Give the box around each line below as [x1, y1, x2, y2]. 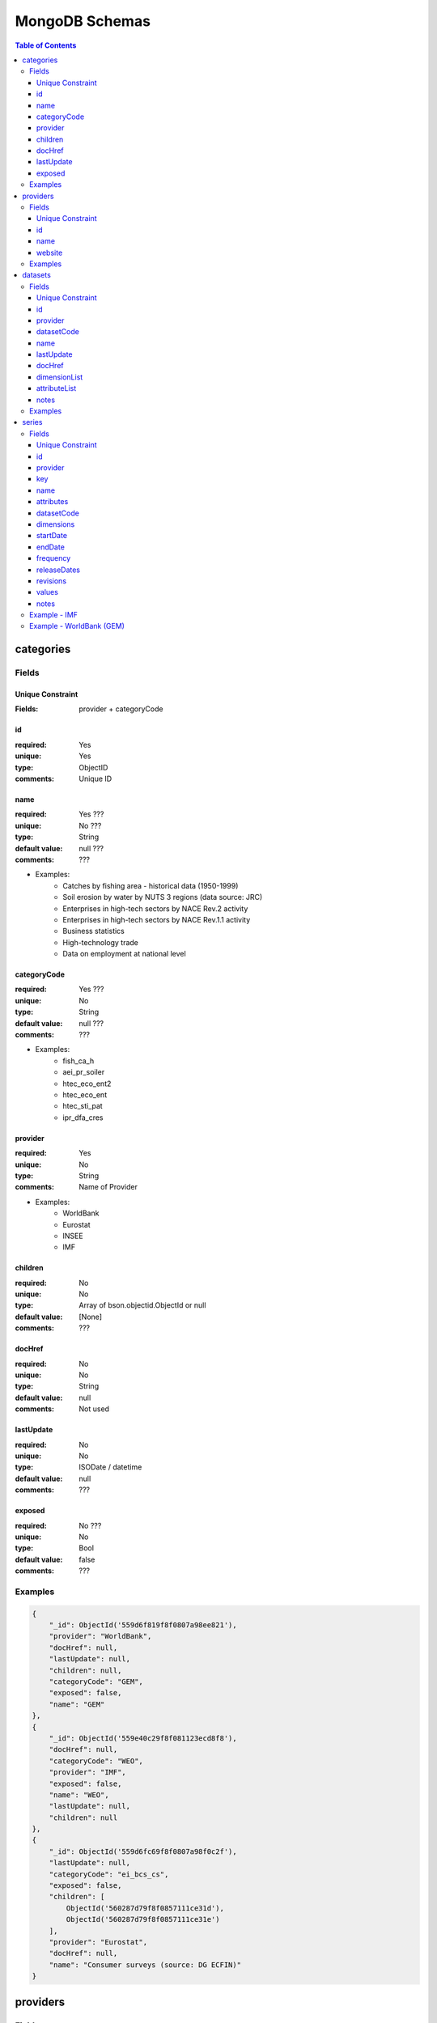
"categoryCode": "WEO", [49, 1756, 143, 1766]
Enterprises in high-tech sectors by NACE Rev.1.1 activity [62, 914, 251, 924]
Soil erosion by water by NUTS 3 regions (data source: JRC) [62, 893, 263, 902]
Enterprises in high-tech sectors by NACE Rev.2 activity [62, 903, 248, 914]
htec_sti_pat [62, 1101, 103, 1111]
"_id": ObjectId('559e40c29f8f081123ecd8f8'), [49, 1733, 238, 1743]
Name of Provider [78, 1182, 138, 1192]
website [36, 248, 63, 257]
